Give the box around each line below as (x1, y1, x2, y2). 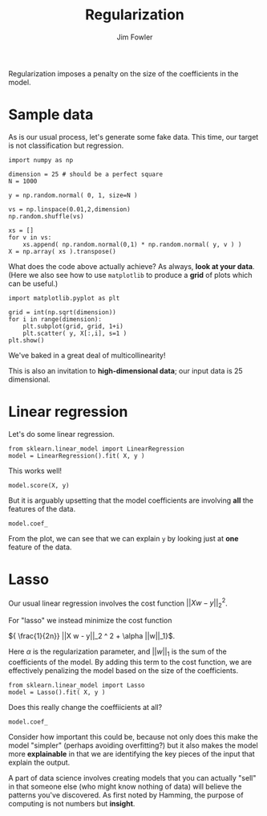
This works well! (8, 466, 63, 475)
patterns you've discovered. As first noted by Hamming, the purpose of (8, 790, 244, 800)
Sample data (8, 106, 94, 124)
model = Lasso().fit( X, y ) (8, 688, 106, 696)
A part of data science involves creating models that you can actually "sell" (8, 773, 257, 782)
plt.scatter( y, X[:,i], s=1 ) (22, 329, 127, 337)
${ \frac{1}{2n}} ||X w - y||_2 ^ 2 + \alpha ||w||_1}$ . (8, 631, 176, 641)
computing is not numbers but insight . (8, 799, 136, 808)
